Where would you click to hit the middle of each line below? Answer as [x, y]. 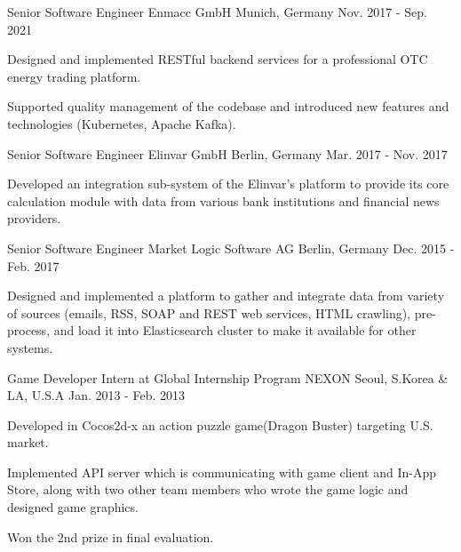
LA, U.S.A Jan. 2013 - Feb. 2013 [96, 395]
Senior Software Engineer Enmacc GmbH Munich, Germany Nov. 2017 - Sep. [217, 12]
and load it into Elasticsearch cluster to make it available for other [235, 330]
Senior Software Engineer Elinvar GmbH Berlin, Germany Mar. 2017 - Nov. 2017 [227, 153]
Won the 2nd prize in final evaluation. [111, 536]
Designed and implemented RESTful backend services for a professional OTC [218, 59]
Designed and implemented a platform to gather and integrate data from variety [226, 296]
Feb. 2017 [33, 265]
